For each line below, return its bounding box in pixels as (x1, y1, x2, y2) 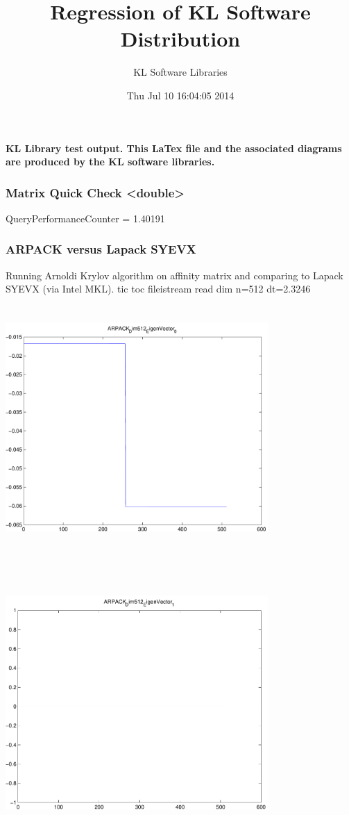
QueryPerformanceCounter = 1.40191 (6, 211, 165, 225)
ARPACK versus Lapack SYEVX (6, 240, 196, 258)
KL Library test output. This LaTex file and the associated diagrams (6, 140, 342, 155)
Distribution (120, 24, 241, 53)
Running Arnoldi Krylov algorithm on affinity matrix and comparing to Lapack (6, 267, 343, 282)
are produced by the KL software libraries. (6, 154, 215, 169)
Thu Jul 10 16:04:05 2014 (126, 88, 235, 102)
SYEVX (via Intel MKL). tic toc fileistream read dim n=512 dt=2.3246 (6, 281, 311, 296)
